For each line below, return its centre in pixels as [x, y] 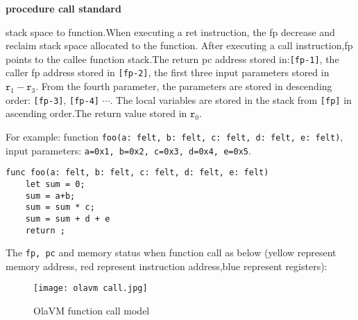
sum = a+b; [50, 196]
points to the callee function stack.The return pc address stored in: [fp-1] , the [172, 59]
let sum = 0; [55, 184]
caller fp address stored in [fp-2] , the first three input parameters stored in [168, 72]
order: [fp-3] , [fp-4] [52, 99]
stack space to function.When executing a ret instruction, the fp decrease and [170, 32]
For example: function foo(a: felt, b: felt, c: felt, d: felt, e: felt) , [174, 136]
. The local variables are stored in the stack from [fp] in [231, 99]
